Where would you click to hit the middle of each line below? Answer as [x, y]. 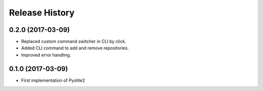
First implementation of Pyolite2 [53, 80]
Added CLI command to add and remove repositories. [75, 48]
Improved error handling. [46, 55]
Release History [42, 13]
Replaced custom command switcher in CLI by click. [74, 42]
